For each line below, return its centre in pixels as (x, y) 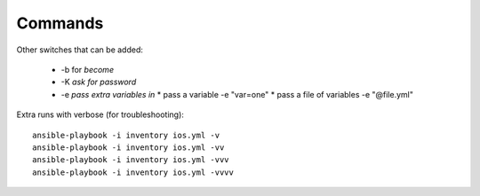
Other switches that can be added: (80, 50)
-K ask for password (99, 82)
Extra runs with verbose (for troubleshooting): (100, 114)
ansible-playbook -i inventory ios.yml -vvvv (133, 172)
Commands (60, 23)
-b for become (88, 69)
